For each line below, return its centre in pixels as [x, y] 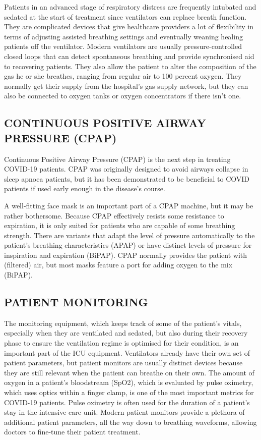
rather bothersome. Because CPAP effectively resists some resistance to [114, 215]
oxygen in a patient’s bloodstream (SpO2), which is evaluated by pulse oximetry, [129, 382]
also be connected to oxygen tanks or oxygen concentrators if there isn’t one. [123, 96]
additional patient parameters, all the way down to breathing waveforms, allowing [130, 422]
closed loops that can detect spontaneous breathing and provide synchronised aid [129, 56]
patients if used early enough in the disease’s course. [85, 188]
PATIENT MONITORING [76, 302]
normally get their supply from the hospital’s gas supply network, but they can [126, 86]
